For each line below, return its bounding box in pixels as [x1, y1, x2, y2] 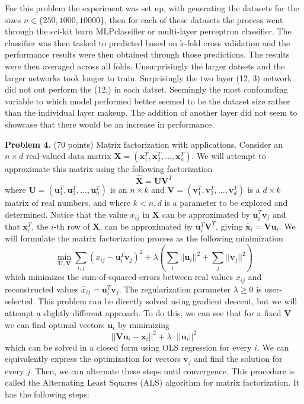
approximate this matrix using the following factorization [5, 163, 213, 175]
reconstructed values [5, 282, 79, 295]
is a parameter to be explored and [164, 196, 288, 208]
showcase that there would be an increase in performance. [5, 117, 215, 130]
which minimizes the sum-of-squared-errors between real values [5, 271, 233, 283]
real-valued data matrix [25, 149, 111, 162]
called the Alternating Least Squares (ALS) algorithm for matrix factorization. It [5, 376, 300, 389]
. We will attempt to [191, 149, 266, 162]
